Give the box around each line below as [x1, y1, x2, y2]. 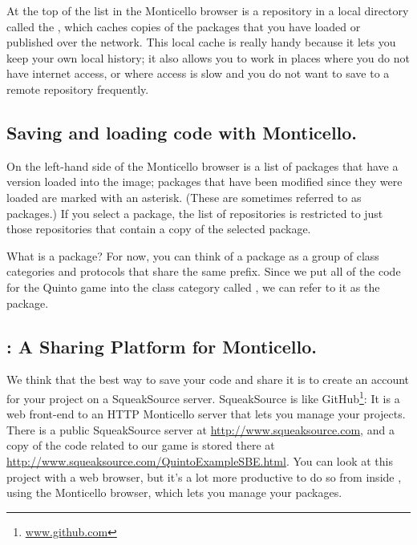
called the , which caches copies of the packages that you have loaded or [6, 18, 361, 34]
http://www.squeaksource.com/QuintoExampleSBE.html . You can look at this [6, 452, 393, 469]
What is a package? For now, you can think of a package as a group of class [6, 247, 379, 264]
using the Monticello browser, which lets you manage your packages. [6, 484, 342, 501]
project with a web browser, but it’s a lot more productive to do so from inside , [6, 468, 402, 485]
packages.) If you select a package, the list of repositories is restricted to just [6, 204, 383, 221]
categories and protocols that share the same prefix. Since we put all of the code [6, 263, 401, 280]
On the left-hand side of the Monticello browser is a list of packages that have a [6, 157, 399, 174]
